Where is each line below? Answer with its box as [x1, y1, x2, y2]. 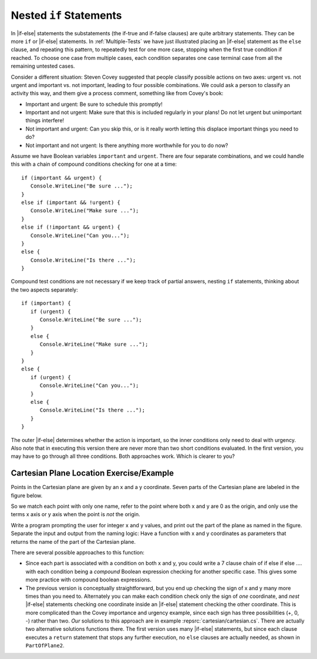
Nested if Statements [11, 9, 123, 22]
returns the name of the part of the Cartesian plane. [11, 538, 136, 545]
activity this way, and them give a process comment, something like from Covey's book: [11, 90, 224, 97]
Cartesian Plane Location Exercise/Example [11, 468, 174, 479]
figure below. [11, 491, 43, 499]
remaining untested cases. [11, 62, 75, 70]
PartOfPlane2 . [25, 642, 65, 649]
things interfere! [25, 117, 65, 124]
